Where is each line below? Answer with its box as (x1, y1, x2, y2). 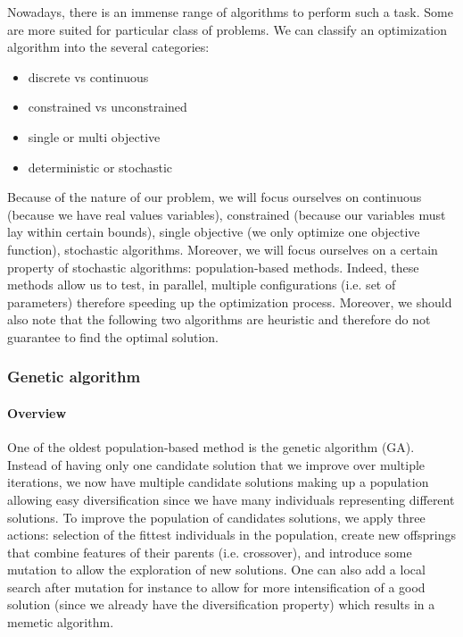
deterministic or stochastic (28, 157, 173, 176)
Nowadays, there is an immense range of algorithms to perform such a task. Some (7, 3, 453, 21)
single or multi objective (28, 127, 161, 146)
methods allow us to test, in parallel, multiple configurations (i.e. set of (7, 275, 396, 294)
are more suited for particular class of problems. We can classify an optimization (7, 20, 448, 38)
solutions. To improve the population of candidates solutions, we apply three (7, 507, 426, 526)
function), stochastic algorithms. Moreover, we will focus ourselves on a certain (7, 239, 438, 258)
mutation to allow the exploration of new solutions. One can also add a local (7, 560, 426, 579)
